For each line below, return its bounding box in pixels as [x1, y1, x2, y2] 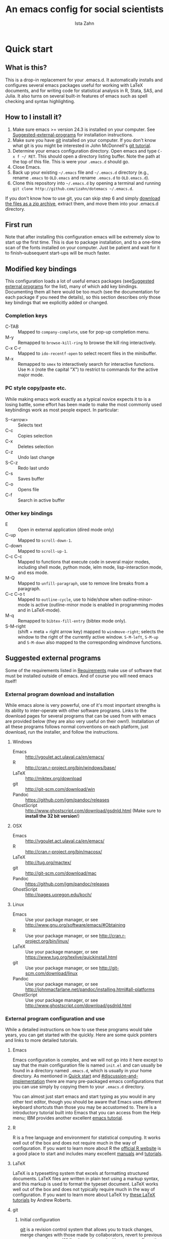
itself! [5, 678, 17, 684]
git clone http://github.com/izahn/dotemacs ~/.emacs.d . [12, 185, 134, 192]
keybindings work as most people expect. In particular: [5, 407, 119, 413]
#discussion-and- [101, 1073, 138, 1079]
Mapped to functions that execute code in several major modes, [18, 559, 150, 565]
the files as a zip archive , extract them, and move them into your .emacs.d [5, 201, 158, 207]
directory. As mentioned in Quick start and [12, 1073, 101, 1079]
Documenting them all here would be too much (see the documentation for [5, 289, 160, 295]
